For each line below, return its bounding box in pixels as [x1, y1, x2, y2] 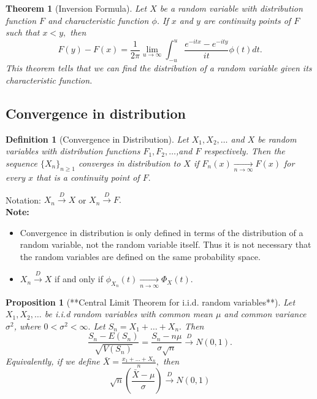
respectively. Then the [204, 144, 285, 157]
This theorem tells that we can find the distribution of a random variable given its [6, 61, 312, 74]
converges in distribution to [78, 156, 181, 169]
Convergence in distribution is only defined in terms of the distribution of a [20, 226, 304, 239]
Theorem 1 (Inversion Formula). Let [6, 2, 147, 14]
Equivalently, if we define [6, 355, 100, 368]
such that [6, 26, 40, 39]
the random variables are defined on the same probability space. [20, 250, 261, 263]
